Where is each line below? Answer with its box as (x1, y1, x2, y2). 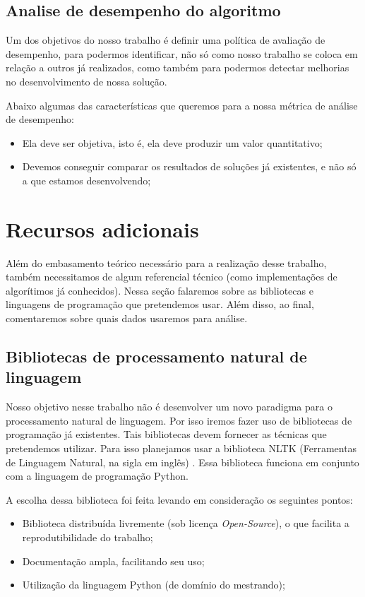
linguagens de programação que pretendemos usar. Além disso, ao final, (6, 297, 314, 312)
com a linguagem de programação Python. (6, 468, 189, 483)
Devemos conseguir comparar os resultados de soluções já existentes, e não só (22, 159, 357, 174)
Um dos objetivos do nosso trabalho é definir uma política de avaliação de (6, 32, 325, 47)
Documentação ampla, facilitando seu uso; (22, 553, 205, 568)
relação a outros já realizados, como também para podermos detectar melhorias (6, 60, 349, 75)
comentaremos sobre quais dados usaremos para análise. (6, 311, 248, 326)
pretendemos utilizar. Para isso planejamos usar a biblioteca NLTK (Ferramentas (6, 441, 357, 456)
